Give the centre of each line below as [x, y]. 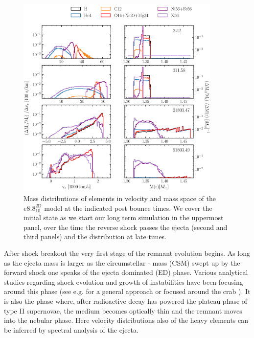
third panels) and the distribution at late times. [95, 237]
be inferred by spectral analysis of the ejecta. [71, 329]
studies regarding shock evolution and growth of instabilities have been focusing [124, 282]
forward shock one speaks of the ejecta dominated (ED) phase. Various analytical [126, 272]
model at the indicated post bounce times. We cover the [128, 208]
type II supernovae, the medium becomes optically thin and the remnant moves [123, 310]
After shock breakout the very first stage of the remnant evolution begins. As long [127, 253]
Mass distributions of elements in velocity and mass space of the [120, 198]
